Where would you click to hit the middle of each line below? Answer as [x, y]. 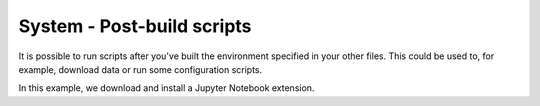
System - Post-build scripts [135, 26]
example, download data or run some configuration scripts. [140, 69]
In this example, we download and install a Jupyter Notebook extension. [166, 88]
